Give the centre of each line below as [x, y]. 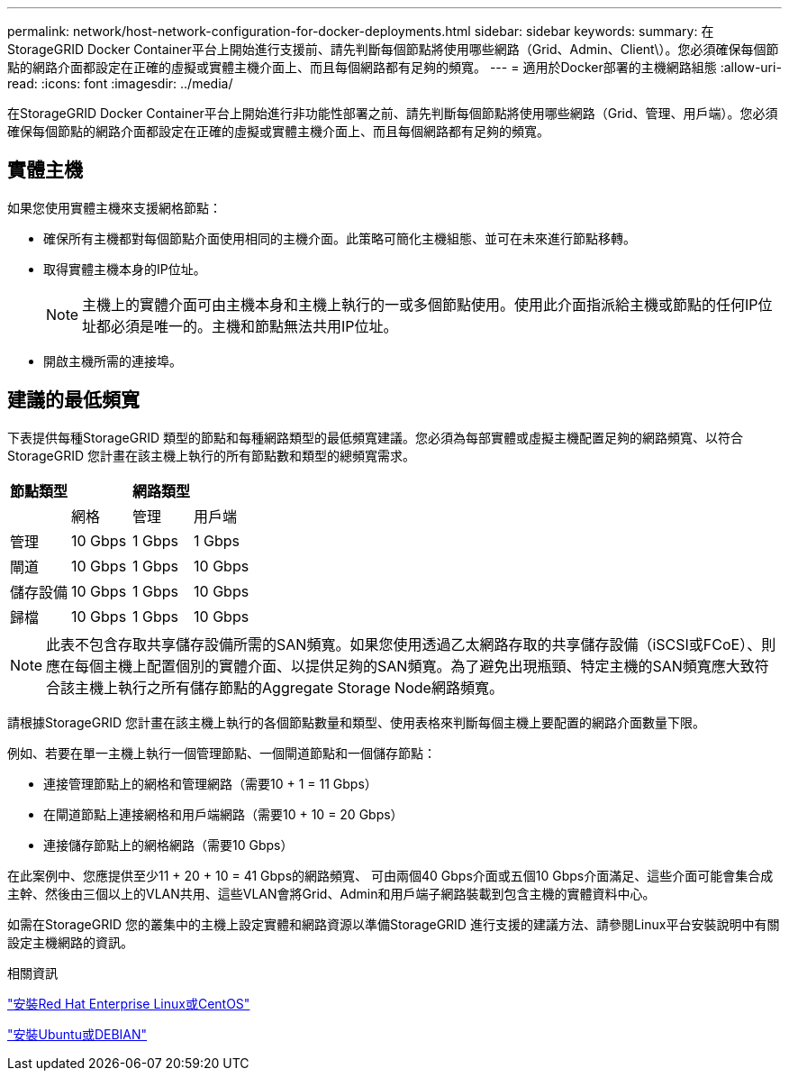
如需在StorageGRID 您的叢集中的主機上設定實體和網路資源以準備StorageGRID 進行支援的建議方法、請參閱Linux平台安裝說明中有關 [394, 924]
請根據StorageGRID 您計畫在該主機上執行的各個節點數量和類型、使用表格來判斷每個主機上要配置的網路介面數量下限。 [356, 722]
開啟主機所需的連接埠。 [113, 361]
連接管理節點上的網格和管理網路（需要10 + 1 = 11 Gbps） [210, 783]
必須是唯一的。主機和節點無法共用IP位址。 [254, 326]
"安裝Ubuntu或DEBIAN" [77, 1034]
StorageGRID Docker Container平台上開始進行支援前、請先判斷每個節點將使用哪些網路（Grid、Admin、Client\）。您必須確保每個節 [393, 49]
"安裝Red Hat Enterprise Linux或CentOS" [129, 1003]
